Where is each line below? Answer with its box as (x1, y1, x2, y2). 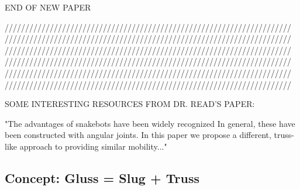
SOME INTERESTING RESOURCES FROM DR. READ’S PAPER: (5, 98, 255, 110)
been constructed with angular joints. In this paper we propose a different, (5, 129, 271, 141)
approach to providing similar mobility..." (19, 140, 167, 152)
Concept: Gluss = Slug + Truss (5, 168, 200, 186)
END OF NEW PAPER (5, 1, 91, 13)
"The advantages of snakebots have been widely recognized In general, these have (5, 117, 295, 129)
